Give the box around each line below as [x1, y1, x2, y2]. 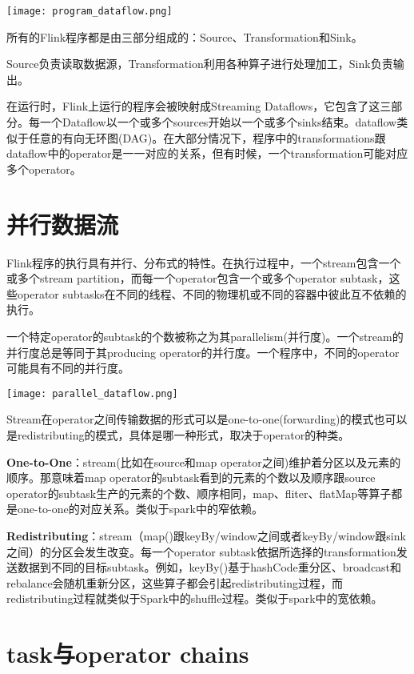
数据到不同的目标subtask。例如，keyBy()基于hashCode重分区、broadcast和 [17, 559, 402, 576]
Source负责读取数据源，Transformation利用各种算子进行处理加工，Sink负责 [6, 55, 393, 72]
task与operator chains [6, 637, 249, 670]
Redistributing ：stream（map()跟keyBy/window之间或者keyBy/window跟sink [6, 527, 406, 544]
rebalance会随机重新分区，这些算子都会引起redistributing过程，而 [6, 574, 344, 591]
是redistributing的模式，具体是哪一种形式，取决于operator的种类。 [6, 426, 350, 443]
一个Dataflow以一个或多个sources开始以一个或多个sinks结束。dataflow [39, 114, 397, 130]
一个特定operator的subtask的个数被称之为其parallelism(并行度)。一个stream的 [6, 327, 404, 344]
